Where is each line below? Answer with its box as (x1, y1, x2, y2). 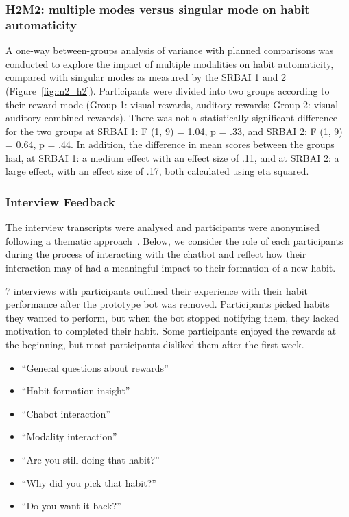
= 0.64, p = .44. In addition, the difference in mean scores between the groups (5, 137, 335, 152)
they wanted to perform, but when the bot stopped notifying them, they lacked (5, 310, 339, 324)
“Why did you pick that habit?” (21, 475, 156, 490)
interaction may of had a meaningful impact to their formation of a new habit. (5, 261, 336, 275)
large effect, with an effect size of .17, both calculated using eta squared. (5, 164, 309, 178)
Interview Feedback (5, 193, 115, 210)
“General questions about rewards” (21, 360, 169, 374)
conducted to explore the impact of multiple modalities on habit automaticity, (5, 56, 334, 71)
